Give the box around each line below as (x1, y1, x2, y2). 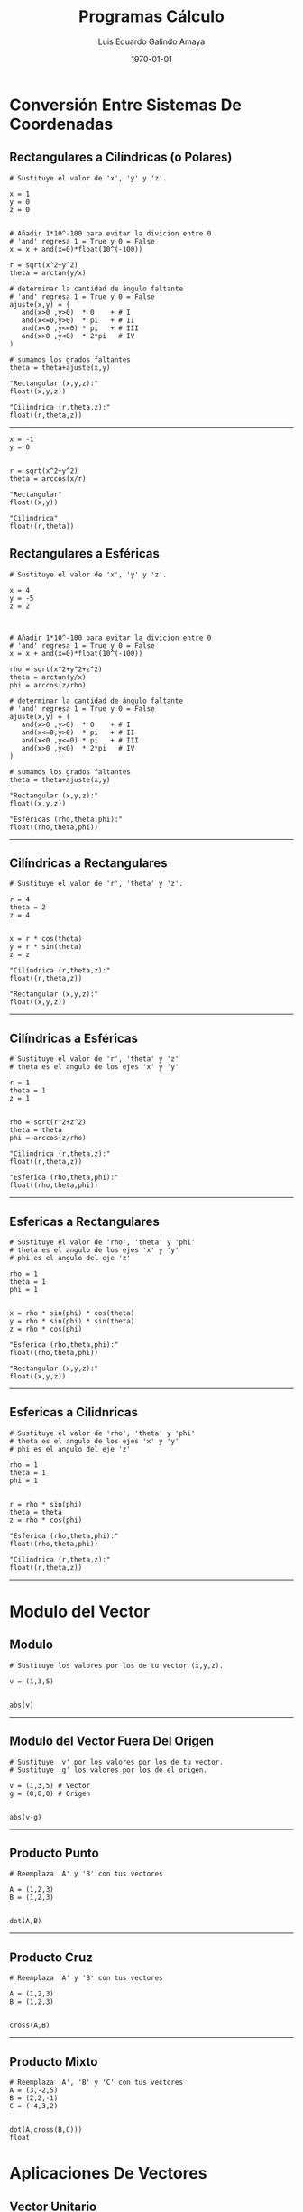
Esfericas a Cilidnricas (9, 1405, 138, 1420)
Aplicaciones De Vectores (9, 2163, 207, 2184)
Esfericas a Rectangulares (9, 1213, 160, 1229)
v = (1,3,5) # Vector (9, 1781, 91, 1790)
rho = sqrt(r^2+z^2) (9, 1118, 87, 1127)
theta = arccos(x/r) (9, 474, 87, 484)
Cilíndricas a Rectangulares (9, 855, 168, 871)
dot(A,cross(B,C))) (9, 2125, 83, 2134)
